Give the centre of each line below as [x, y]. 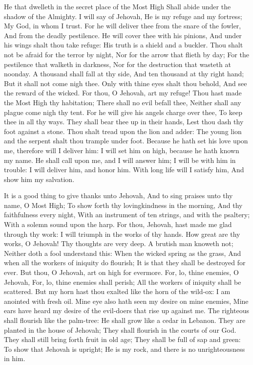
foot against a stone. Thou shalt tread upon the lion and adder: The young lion [123, 131]
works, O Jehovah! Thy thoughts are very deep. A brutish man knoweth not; [119, 243]
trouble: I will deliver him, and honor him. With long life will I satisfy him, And [124, 170]
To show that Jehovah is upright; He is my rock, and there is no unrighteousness [125, 349]
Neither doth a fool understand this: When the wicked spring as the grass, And [123, 253]
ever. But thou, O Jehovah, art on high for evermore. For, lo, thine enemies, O [121, 272]
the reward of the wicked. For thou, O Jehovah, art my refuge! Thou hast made [123, 93]
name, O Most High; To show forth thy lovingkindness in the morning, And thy [123, 205]
